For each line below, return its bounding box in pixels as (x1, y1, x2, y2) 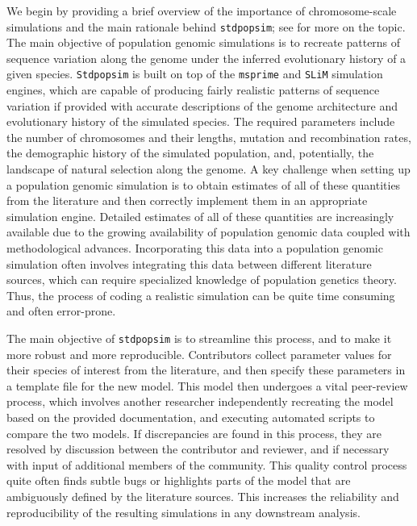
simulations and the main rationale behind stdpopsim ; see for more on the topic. (6, 18, 406, 35)
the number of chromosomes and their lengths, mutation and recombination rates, (6, 128, 411, 145)
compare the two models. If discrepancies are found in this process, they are (6, 424, 382, 441)
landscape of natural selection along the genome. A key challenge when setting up (6, 161, 411, 177)
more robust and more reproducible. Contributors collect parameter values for (6, 345, 392, 362)
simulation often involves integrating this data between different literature (6, 255, 372, 272)
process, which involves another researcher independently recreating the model (6, 393, 394, 410)
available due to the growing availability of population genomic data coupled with (6, 223, 411, 240)
